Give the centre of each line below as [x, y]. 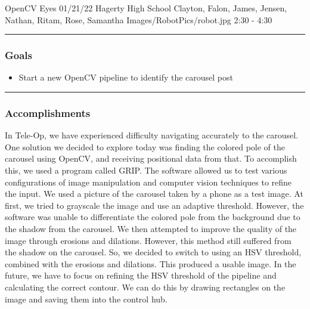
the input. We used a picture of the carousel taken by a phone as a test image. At [154, 194]
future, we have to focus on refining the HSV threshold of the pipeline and [141, 275]
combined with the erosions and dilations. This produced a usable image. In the [151, 263]
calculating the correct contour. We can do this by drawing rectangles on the [145, 287]
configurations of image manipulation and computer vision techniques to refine [148, 182]
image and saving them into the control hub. [86, 299]
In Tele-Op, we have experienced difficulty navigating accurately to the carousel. [152, 135]
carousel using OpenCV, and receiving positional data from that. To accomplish [151, 158]
